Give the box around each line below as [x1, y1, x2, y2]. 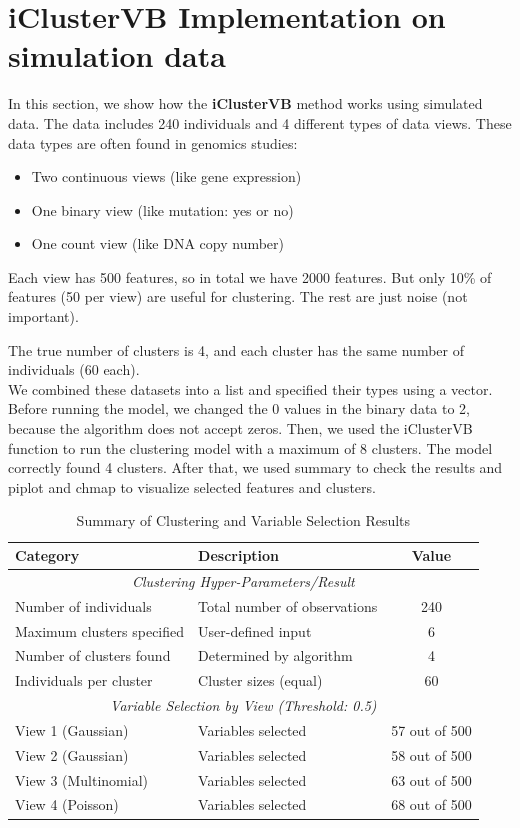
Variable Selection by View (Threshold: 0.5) [110, 695, 377, 716]
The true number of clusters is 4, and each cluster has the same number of [8, 339, 464, 360]
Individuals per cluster [15, 670, 153, 691]
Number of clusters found [15, 645, 171, 666]
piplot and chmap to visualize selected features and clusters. [8, 476, 376, 497]
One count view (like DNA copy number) [31, 233, 285, 254]
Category [15, 545, 80, 565]
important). [8, 306, 79, 327]
